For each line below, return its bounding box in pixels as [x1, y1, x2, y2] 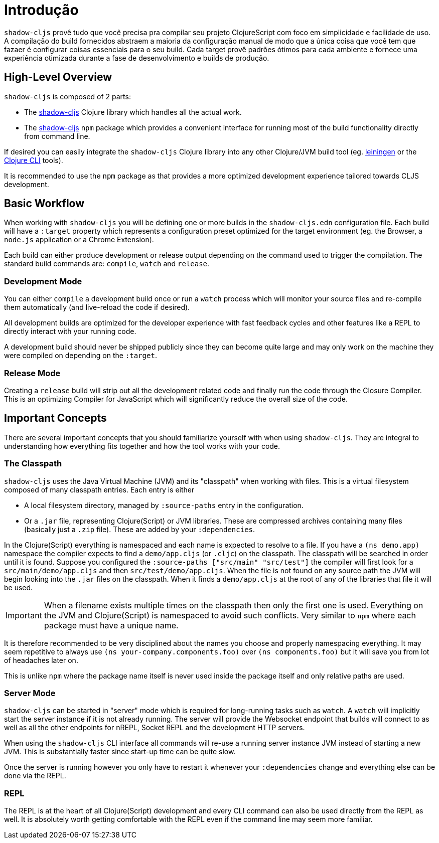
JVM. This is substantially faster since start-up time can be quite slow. [4, 747, 236, 756]
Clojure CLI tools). [4, 155, 63, 164]
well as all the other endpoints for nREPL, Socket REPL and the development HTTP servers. [4, 723, 305, 732]
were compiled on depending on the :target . [4, 351, 157, 360]
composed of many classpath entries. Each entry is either [4, 485, 195, 494]
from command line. [24, 131, 90, 140]
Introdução [4, 2, 79, 19]
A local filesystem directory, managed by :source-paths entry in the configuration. [24, 500, 304, 510]
